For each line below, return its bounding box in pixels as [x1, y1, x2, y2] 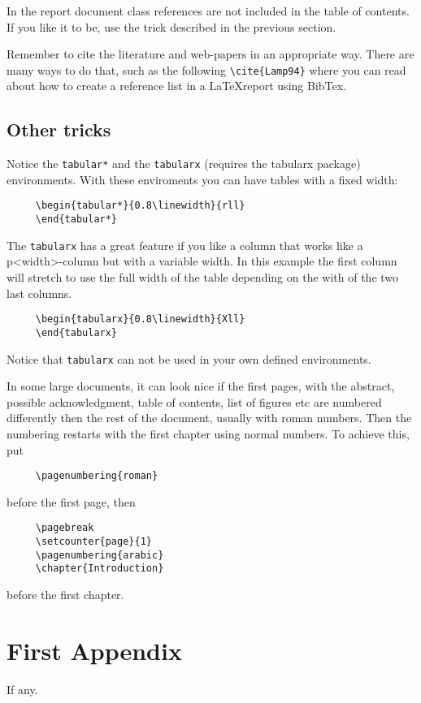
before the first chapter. [7, 586, 124, 603]
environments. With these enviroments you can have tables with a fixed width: [7, 170, 398, 188]
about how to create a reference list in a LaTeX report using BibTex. [7, 77, 347, 94]
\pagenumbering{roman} [35, 470, 158, 482]
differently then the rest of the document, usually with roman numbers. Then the [7, 409, 412, 426]
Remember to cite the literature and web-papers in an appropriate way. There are [7, 45, 414, 63]
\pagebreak [35, 522, 94, 534]
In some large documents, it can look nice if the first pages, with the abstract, [7, 377, 395, 395]
